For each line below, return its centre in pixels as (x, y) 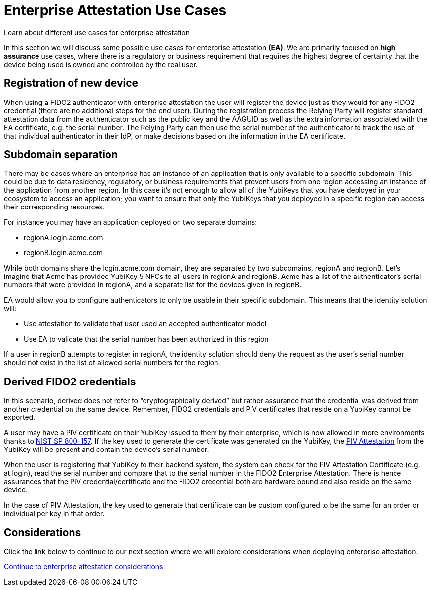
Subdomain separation (61, 155)
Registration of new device (71, 83)
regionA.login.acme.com (63, 238)
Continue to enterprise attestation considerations (84, 567)
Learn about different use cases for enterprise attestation (97, 32)
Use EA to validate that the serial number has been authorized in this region (146, 339)
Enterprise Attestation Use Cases (115, 10)
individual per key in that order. (54, 514)
